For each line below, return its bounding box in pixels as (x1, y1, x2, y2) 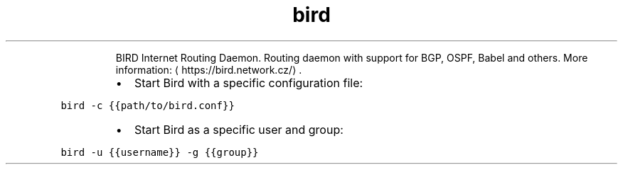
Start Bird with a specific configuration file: (134, 75, 363, 90)
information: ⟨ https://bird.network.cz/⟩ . (115, 63, 302, 76)
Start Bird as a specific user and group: (134, 122, 344, 137)
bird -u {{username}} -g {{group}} (60, 146, 259, 158)
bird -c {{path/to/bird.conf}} (60, 99, 235, 111)
